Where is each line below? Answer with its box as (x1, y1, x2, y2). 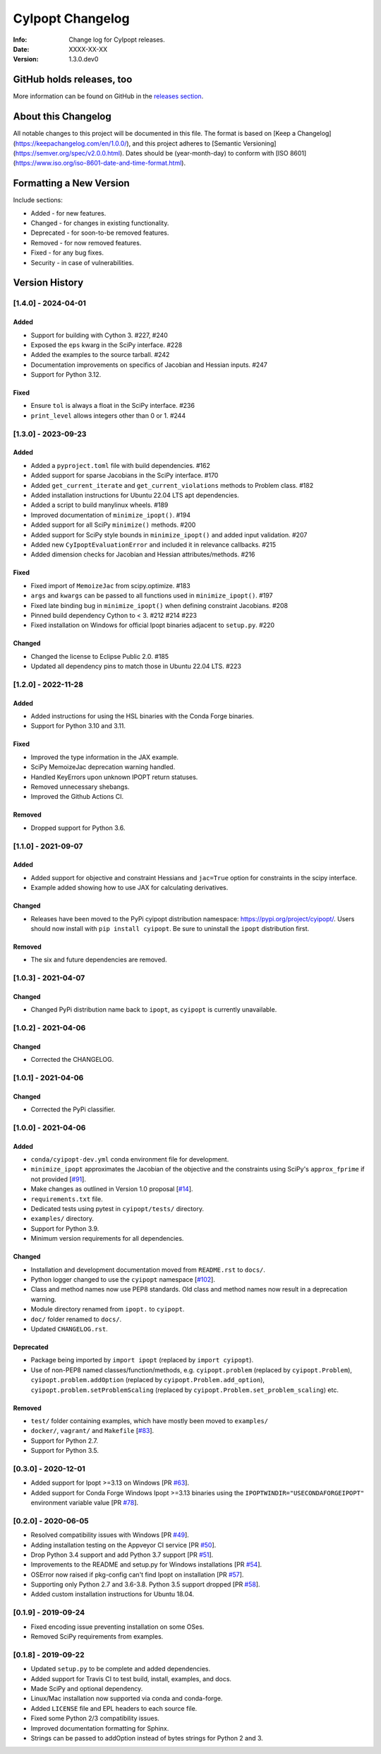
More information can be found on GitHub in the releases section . (13, 92, 204, 100)
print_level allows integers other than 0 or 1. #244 (30, 411, 186, 420)
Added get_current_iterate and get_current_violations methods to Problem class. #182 (30, 481, 314, 489)
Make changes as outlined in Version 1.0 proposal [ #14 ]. (30, 1185, 193, 1193)
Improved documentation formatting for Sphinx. (30, 1724, 169, 1732)
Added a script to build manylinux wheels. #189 (30, 501, 169, 509)
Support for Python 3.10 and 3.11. (30, 722, 126, 730)
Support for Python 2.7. (30, 1436, 99, 1445)
